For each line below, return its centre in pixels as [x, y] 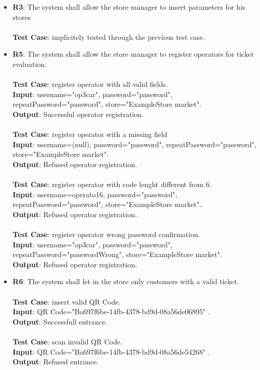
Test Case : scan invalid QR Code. [67, 341]
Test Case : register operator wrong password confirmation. [106, 234]
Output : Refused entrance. [56, 362]
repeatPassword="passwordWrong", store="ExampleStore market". [117, 254]
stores [21, 17]
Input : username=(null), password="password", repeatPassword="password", [134, 144]
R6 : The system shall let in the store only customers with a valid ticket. [126, 281]
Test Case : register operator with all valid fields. [90, 84]
